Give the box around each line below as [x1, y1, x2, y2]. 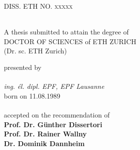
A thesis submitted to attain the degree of [4, 27, 129, 37]
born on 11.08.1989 [4, 90, 61, 100]
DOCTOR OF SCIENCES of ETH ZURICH [4, 36, 137, 46]
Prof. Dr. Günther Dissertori [4, 119, 102, 129]
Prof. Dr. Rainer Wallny [4, 129, 87, 139]
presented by [4, 62, 42, 72]
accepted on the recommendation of [4, 109, 110, 119]
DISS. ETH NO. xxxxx [4, 1, 73, 11]
